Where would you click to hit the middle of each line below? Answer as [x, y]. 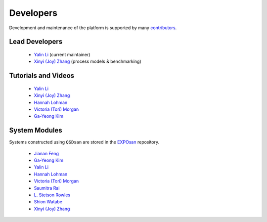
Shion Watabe [48, 202]
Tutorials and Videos [42, 76]
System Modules [36, 130]
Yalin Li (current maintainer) [62, 54]
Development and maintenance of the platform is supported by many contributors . [93, 28]
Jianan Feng [46, 153]
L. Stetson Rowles [52, 195]
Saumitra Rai [47, 188]
